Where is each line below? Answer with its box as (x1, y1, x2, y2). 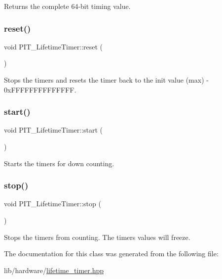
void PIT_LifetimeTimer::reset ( (4, 41, 103, 51)
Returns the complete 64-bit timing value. (4, 1, 131, 11)
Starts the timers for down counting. (4, 158, 114, 168)
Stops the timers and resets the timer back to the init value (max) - (4, 75, 209, 85)
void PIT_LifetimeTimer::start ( (4, 125, 103, 135)
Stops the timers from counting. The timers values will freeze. (4, 232, 190, 242)
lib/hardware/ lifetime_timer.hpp (4, 265, 104, 275)
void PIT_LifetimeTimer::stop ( (4, 198, 101, 209)
